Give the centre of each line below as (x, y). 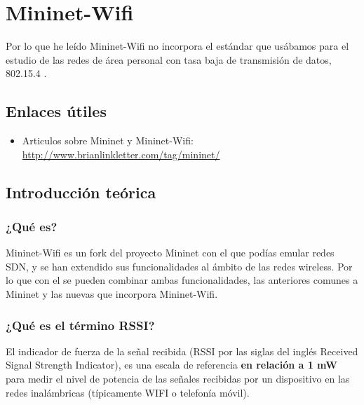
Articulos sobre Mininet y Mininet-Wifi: (108, 140)
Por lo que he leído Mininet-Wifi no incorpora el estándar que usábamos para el (177, 46)
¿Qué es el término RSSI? (80, 325)
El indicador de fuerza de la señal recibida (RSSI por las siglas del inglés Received (182, 351)
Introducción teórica (81, 192)
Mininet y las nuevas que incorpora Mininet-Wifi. (112, 294)
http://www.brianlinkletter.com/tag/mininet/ (121, 154)
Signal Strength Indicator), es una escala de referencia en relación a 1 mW (171, 365)
